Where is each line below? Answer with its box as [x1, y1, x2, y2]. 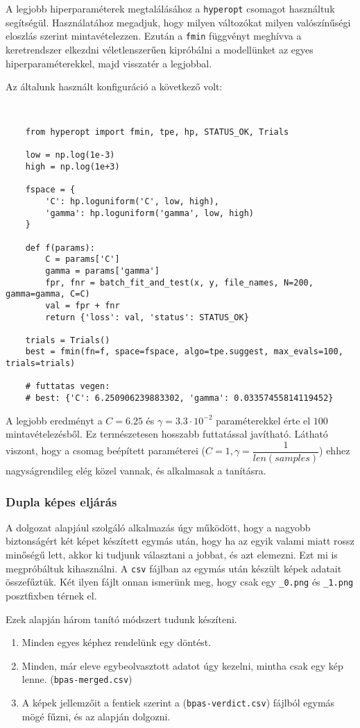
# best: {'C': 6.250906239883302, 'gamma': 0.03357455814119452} [25, 393, 334, 404]
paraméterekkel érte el [216, 413, 311, 427]
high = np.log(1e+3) [25, 161, 120, 172]
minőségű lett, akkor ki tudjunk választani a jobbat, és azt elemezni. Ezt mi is [6, 547, 338, 561]
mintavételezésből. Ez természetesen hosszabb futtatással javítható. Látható [6, 427, 328, 441]
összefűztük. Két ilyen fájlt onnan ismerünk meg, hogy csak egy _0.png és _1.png [6, 574, 354, 589]
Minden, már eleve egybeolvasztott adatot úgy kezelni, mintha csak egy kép [22, 658, 343, 672]
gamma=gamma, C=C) [6, 289, 90, 299]
